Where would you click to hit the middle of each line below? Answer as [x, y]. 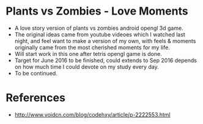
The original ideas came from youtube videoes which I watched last [100, 34]
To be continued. [36, 73]
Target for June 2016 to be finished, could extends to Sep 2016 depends [105, 60]
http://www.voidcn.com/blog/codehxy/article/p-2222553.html [92, 114]
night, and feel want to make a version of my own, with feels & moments [105, 41]
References [35, 98]
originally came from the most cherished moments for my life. [92, 47]
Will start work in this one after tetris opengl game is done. [88, 53]
